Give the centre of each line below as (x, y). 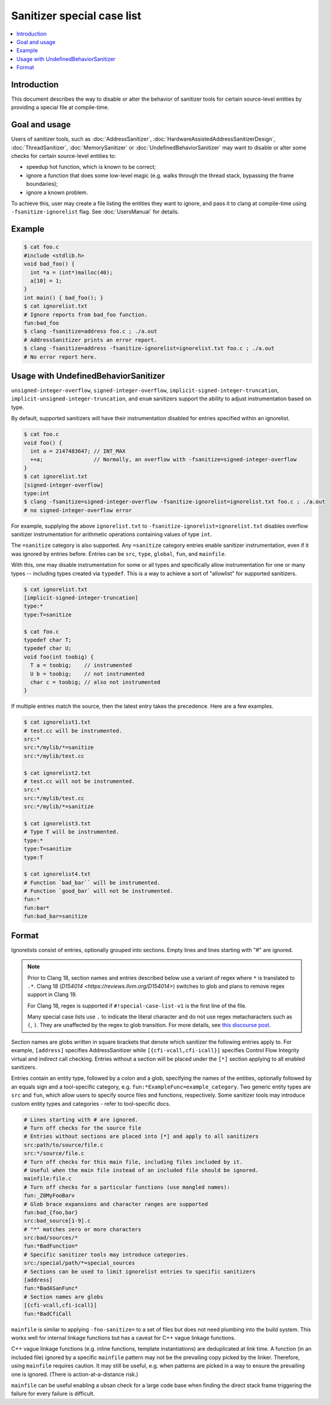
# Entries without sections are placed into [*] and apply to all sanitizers (141, 1136)
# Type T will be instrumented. (72, 832)
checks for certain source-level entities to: (64, 156)
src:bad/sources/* (51, 1238)
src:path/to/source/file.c (63, 1145)
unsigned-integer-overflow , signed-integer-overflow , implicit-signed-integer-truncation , (145, 390)
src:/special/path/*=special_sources (79, 1263)
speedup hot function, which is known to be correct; (91, 167)
